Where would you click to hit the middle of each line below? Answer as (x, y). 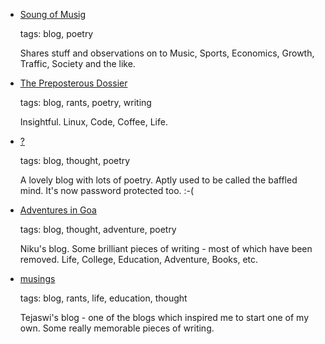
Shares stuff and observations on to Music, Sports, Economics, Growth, (167, 53)
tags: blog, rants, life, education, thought (103, 298)
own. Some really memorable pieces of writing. (117, 328)
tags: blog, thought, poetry (75, 160)
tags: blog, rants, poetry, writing (85, 102)
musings (37, 278)
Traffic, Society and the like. (77, 63)
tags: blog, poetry (56, 33)
